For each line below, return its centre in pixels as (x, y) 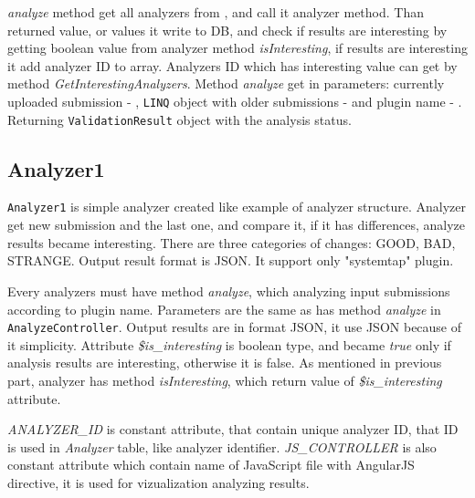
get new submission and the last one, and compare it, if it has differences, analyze (237, 225)
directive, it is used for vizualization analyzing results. (158, 482)
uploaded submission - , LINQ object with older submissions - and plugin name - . (235, 101)
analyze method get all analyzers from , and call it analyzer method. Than (216, 12)
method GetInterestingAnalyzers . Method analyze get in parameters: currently (226, 83)
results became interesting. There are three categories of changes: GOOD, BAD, (232, 242)
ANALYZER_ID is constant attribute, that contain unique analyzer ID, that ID (233, 429)
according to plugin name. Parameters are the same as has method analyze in (224, 309)
